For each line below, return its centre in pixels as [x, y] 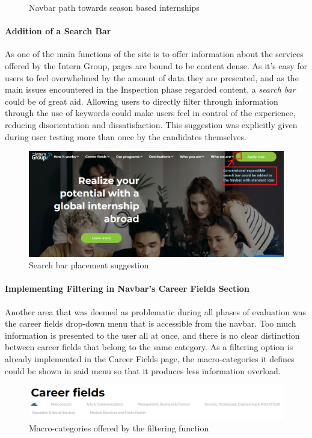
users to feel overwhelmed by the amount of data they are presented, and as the [152, 77]
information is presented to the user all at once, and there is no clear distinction [152, 335]
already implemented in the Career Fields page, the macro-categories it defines [150, 359]
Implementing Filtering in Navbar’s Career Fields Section [127, 288]
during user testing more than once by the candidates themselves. [126, 136]
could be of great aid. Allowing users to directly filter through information [142, 101]
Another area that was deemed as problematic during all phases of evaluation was [156, 311]
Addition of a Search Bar [58, 31]
